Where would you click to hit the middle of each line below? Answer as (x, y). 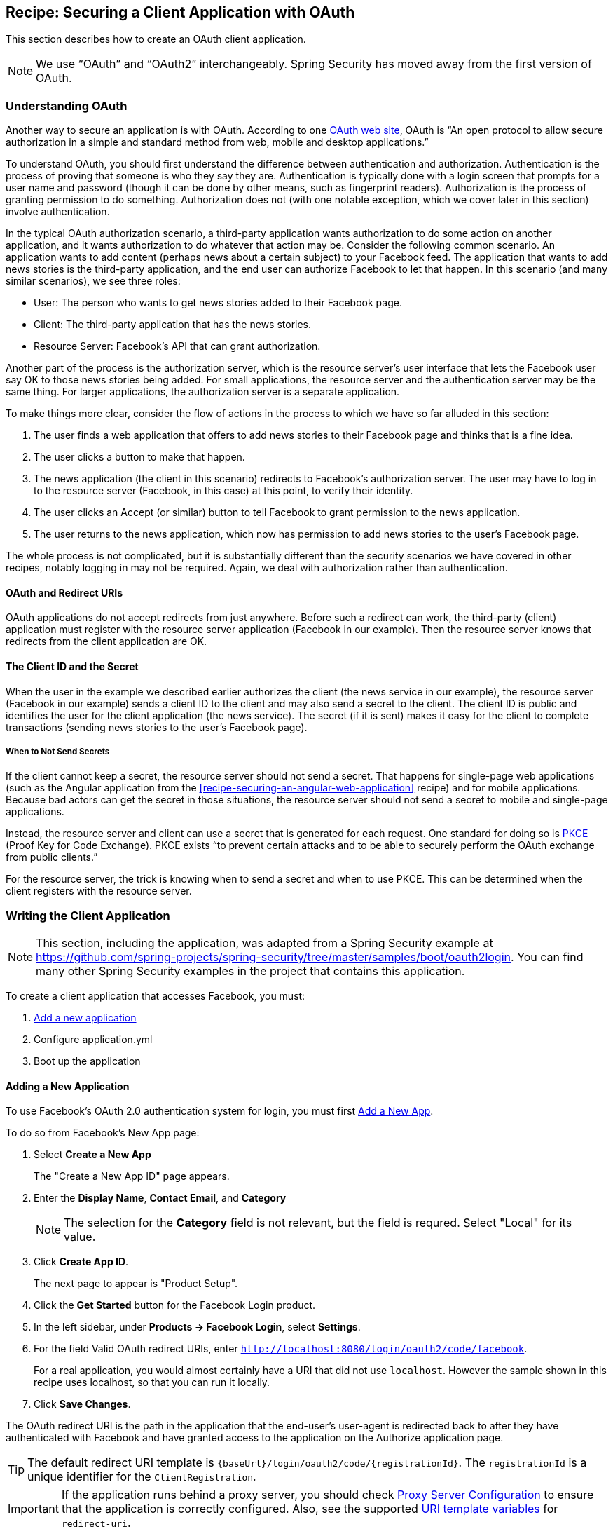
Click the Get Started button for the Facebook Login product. (175, 1305)
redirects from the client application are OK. (106, 641)
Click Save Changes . (82, 1404)
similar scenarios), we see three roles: (93, 281)
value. (80, 1237)
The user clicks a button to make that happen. (139, 457)
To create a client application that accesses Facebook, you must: (156, 996)
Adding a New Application (68, 1086)
